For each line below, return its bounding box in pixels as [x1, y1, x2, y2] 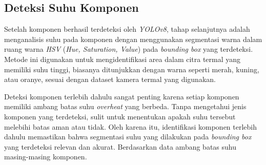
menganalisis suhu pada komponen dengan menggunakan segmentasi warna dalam [4, 33, 262, 44]
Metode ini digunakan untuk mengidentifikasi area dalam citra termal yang [4, 53, 241, 64]
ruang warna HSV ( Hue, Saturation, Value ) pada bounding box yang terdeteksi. [4, 44, 253, 54]
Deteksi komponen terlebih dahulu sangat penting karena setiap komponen [4, 91, 239, 101]
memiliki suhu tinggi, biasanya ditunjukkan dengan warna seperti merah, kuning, [4, 64, 259, 74]
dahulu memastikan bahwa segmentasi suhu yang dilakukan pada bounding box [4, 131, 252, 142]
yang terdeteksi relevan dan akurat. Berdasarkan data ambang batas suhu [4, 141, 236, 152]
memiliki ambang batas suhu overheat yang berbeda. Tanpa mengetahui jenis [4, 101, 247, 112]
